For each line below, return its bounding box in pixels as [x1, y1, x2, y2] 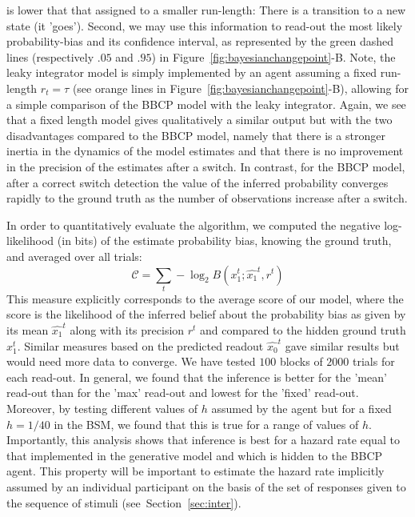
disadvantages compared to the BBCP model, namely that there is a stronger [6, 126, 385, 143]
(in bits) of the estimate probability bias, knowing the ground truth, [57, 232, 392, 249]
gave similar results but [285, 337, 400, 354]
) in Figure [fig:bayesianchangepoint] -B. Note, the [151, 48, 396, 65]
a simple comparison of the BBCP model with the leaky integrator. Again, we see [6, 95, 406, 112]
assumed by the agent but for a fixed [211, 399, 392, 416]
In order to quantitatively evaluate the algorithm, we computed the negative [6, 216, 381, 233]
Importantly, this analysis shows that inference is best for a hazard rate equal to [6, 431, 400, 448]
